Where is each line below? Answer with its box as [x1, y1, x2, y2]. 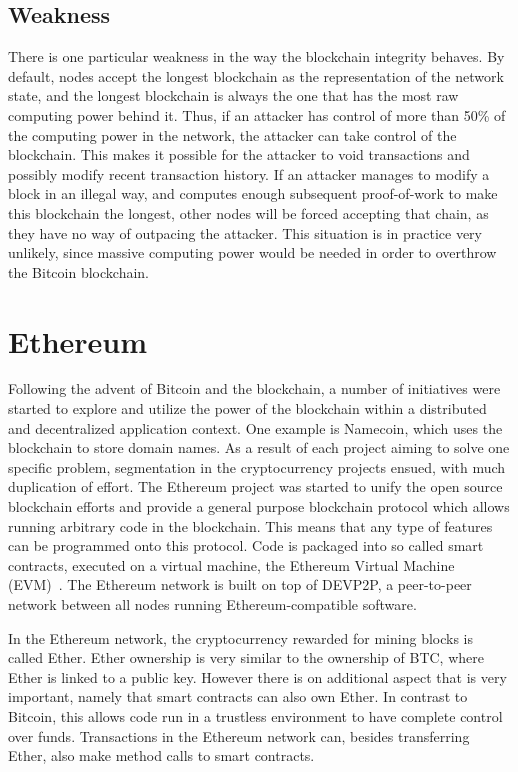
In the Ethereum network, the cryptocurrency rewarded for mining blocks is [8, 627, 474, 648]
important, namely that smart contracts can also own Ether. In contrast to [8, 686, 468, 707]
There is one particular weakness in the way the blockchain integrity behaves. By [8, 46, 505, 67]
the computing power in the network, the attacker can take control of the [8, 124, 457, 145]
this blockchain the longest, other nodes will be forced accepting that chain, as [8, 202, 489, 223]
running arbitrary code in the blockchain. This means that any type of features [8, 515, 493, 536]
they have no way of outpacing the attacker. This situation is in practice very [8, 222, 482, 243]
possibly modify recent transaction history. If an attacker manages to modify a [8, 163, 490, 184]
